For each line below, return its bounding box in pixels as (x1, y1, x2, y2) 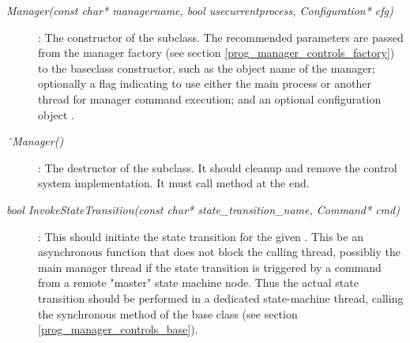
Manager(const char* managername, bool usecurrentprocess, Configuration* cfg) (6, 2, 393, 18)
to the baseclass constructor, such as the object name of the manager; (38, 59, 375, 76)
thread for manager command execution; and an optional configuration (38, 90, 382, 107)
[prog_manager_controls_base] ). (38, 321, 198, 337)
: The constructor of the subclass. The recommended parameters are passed (38, 28, 404, 45)
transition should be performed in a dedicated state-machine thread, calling (38, 289, 404, 306)
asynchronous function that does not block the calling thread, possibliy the (38, 243, 401, 260)
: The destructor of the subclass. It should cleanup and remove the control (38, 159, 397, 175)
